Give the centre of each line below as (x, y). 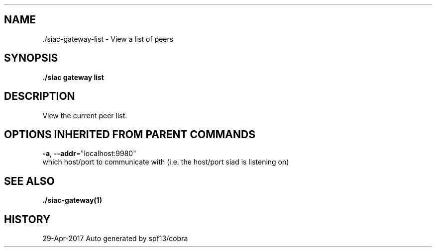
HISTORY (27, 219)
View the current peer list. (85, 115)
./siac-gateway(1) (72, 200)
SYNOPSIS (31, 58)
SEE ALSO (29, 181)
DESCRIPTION (40, 96)
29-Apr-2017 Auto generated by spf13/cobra (115, 239)
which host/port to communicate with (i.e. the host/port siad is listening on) (166, 162)
